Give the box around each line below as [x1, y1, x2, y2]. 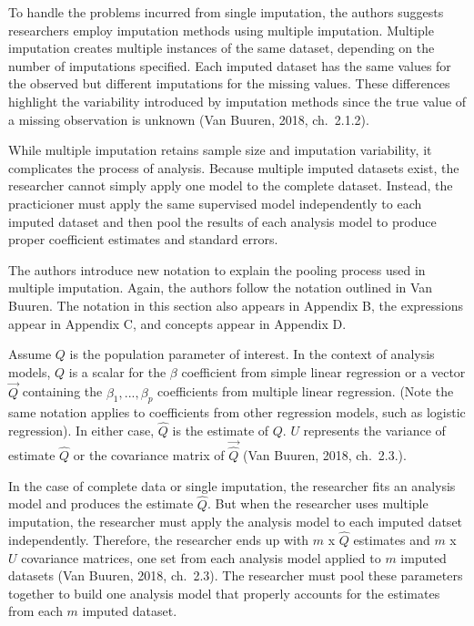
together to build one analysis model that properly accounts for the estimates [8, 583, 440, 602]
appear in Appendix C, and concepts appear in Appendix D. [8, 313, 347, 333]
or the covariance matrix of [73, 446, 225, 465]
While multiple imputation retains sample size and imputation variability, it [8, 140, 432, 159]
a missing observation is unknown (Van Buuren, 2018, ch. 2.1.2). [8, 109, 369, 128]
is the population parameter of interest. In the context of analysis [69, 344, 435, 364]
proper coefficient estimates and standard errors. [8, 230, 278, 249]
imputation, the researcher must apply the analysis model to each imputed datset [8, 512, 463, 531]
